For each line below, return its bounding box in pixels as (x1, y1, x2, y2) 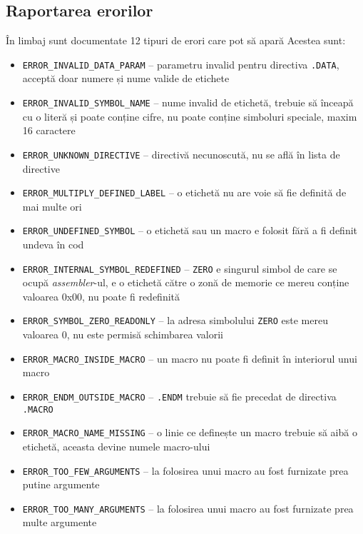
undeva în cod (22, 237, 84, 252)
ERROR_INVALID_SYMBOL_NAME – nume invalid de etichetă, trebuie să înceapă (22, 95, 354, 110)
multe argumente (22, 515, 97, 530)
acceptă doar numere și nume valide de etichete (22, 71, 230, 86)
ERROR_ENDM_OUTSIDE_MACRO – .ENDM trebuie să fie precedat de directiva (22, 388, 337, 403)
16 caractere (22, 123, 76, 138)
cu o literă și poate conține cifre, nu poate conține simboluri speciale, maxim (22, 109, 357, 124)
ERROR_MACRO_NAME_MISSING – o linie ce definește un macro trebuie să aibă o (22, 425, 357, 440)
